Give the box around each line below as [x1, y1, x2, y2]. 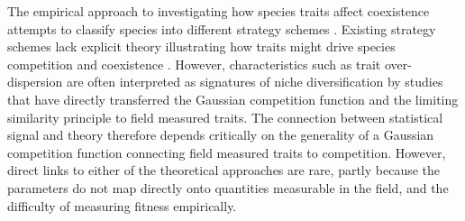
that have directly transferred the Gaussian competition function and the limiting [7, 89, 459, 108]
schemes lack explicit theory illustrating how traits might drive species [7, 37, 396, 56]
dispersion [7, 72, 63, 91]
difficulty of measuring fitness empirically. [7, 196, 237, 215]
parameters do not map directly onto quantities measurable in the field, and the [7, 178, 449, 197]
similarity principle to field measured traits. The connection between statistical [7, 107, 443, 126]
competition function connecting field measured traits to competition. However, [7, 143, 446, 161]
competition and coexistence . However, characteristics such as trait [7, 54, 381, 73]
